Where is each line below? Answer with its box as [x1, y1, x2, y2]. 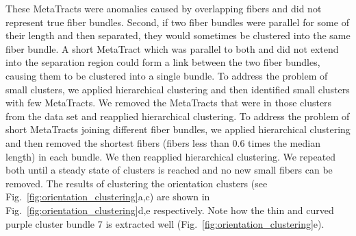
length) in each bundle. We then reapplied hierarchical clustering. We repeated [5, 149, 336, 163]
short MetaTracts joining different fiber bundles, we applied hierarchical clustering [5, 122, 351, 137]
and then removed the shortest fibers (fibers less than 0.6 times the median [5, 135, 320, 150]
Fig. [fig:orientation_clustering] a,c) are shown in [5, 189, 210, 204]
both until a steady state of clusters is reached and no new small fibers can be [5, 163, 333, 177]
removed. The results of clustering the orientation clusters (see [5, 176, 268, 190]
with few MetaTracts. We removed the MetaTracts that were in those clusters [5, 95, 332, 110]
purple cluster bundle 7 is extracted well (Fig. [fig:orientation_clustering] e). [5, 216, 325, 231]
